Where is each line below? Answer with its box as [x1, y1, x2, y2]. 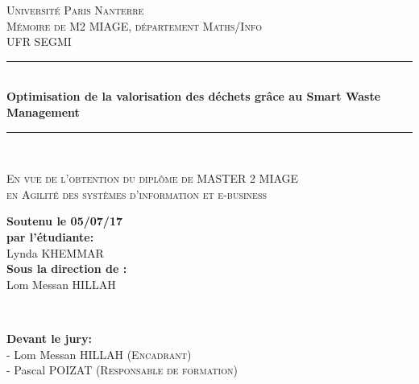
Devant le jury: [6, 329, 92, 346]
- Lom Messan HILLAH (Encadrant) [6, 345, 192, 362]
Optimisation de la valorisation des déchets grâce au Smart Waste [6, 88, 381, 105]
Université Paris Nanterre [6, 2, 144, 18]
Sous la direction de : [6, 260, 127, 277]
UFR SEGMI [6, 33, 72, 50]
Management [6, 103, 80, 120]
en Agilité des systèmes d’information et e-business [6, 185, 267, 202]
